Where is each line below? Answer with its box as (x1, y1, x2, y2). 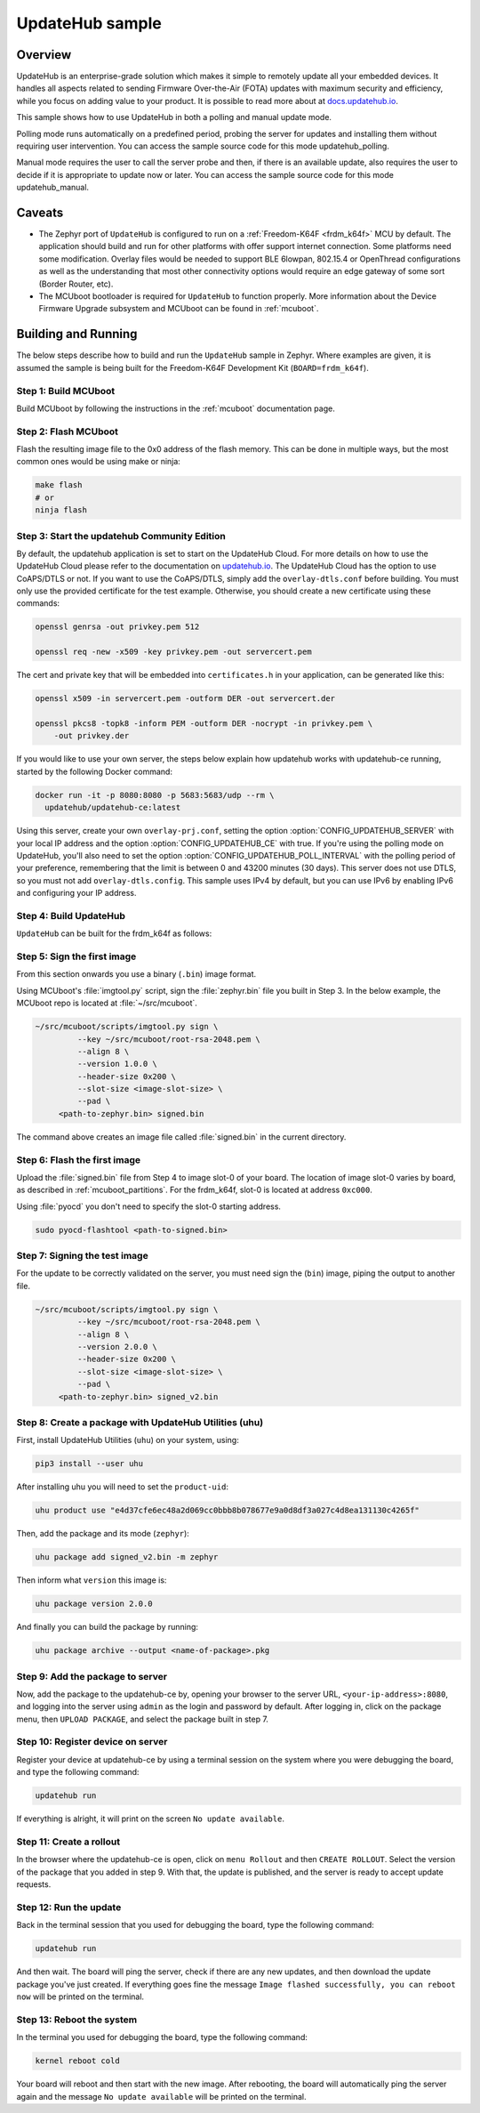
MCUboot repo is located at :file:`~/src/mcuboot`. (16, 997, 197, 1009)
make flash (35, 480, 83, 490)
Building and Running (16, 327, 138, 342)
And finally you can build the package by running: (16, 1622, 199, 1633)
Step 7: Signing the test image (16, 1250, 148, 1262)
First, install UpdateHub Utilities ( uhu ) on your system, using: (16, 1435, 239, 1446)
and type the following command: (16, 1767, 140, 1778)
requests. (16, 1879, 52, 1890)
